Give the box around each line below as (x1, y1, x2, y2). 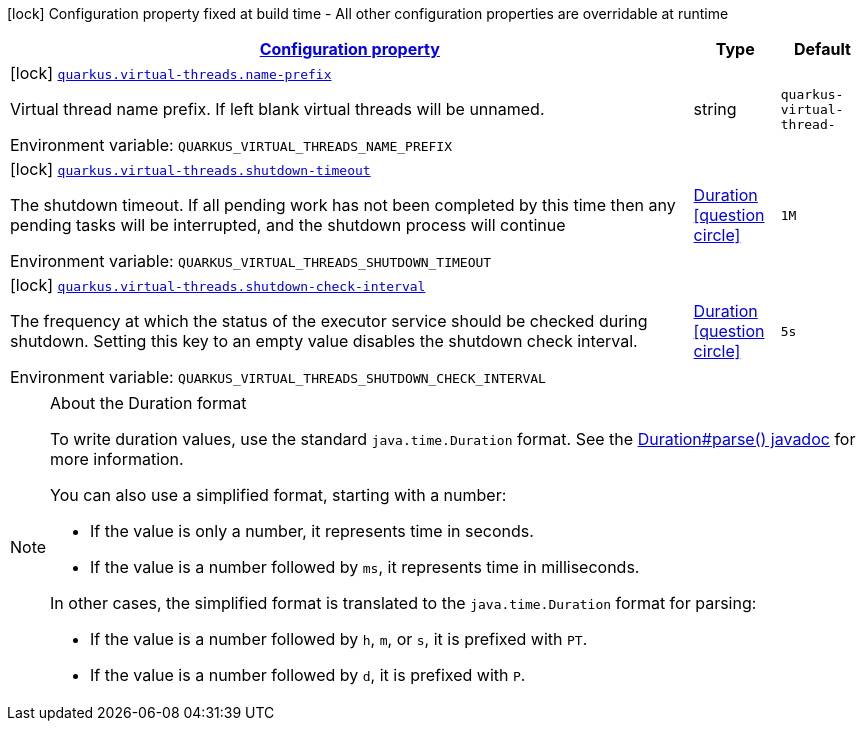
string (693, 99, 737, 119)
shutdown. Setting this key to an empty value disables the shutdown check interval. (10, 331, 638, 351)
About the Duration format (50, 393, 247, 413)
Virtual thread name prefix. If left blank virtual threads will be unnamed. (10, 99, 545, 119)
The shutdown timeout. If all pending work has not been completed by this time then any (10, 195, 676, 215)
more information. (50, 449, 184, 469)
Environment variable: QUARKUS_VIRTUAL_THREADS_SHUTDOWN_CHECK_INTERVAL (10, 367, 546, 387)
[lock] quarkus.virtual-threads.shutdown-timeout (10, 159, 371, 179)
